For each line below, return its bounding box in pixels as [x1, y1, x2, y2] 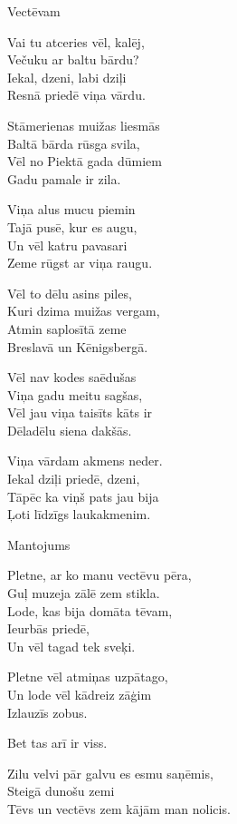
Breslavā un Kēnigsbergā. [7, 337, 148, 356]
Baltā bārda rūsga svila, [7, 133, 140, 152]
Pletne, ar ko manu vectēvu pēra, [7, 565, 192, 584]
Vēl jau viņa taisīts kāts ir [7, 403, 153, 422]
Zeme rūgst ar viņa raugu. [7, 253, 153, 272]
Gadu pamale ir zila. [7, 169, 121, 188]
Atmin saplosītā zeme [7, 319, 127, 338]
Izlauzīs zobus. [7, 702, 88, 721]
